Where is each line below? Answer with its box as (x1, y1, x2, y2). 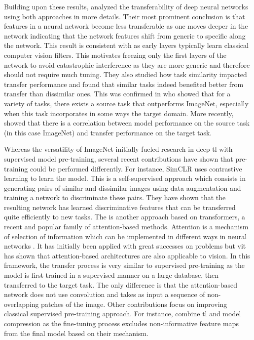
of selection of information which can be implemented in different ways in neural (4, 231, 247, 241)
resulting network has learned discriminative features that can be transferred (4, 202, 236, 212)
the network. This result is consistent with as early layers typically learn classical (4, 40, 249, 50)
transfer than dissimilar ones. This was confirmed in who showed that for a (4, 88, 231, 99)
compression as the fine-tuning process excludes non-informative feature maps (4, 318, 239, 328)
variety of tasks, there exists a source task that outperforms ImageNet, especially (4, 98, 249, 108)
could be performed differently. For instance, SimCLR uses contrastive (30, 163, 242, 173)
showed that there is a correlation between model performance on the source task (4, 118, 250, 128)
